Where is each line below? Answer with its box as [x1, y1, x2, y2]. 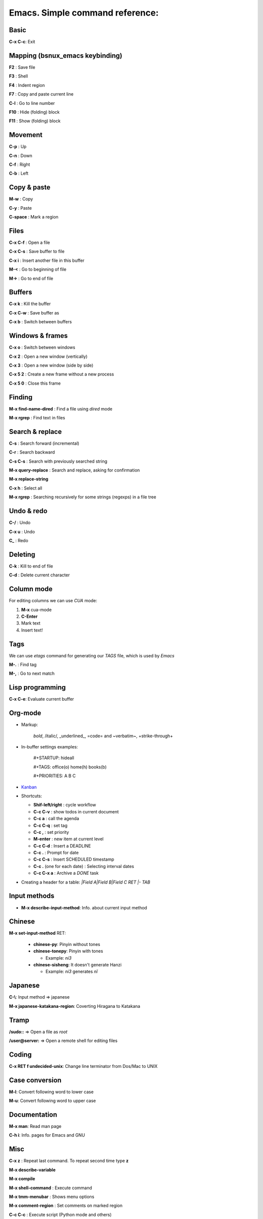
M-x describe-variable [9, 1167, 56, 1173]
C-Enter [21, 613, 38, 619]
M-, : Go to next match [9, 670, 55, 676]
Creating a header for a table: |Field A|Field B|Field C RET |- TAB [21, 879, 150, 885]
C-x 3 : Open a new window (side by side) [9, 362, 94, 368]
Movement [9, 131, 43, 139]
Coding [9, 1050, 32, 1059]
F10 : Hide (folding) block [9, 109, 60, 115]
